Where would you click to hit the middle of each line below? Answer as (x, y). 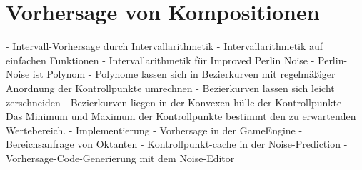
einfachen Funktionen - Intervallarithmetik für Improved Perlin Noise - (160, 60)
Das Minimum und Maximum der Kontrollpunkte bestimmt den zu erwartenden (181, 116)
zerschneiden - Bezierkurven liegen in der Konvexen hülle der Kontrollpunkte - (177, 102)
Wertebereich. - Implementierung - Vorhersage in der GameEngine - (154, 130)
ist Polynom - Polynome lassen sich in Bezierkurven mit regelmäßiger (184, 74)
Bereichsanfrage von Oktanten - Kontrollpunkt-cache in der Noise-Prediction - (177, 144)
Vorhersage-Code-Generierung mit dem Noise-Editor (120, 157)
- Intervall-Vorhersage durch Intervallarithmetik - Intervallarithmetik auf (165, 46)
